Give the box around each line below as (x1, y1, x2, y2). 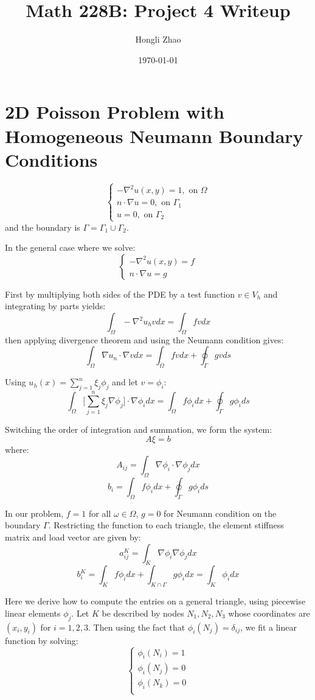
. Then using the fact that (88, 620, 185, 633)
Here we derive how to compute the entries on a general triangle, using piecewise (5, 595, 306, 607)
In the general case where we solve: (5, 241, 136, 254)
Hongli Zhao (135, 33, 181, 46)
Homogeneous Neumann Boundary (5, 123, 303, 148)
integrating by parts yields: (5, 299, 106, 312)
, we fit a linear (240, 620, 297, 633)
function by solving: (5, 634, 78, 646)
